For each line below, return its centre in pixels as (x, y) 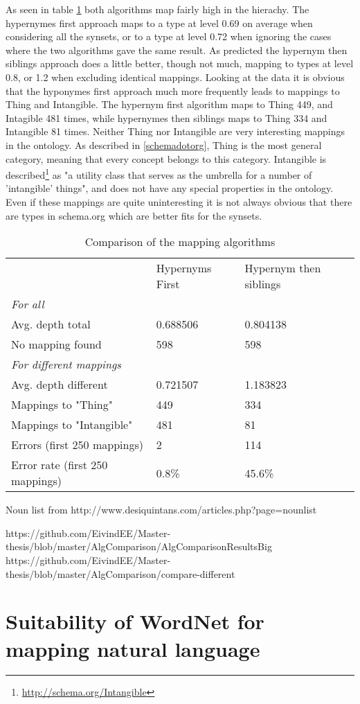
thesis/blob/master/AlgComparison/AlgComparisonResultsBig (139, 546)
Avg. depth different (60, 385)
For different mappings (66, 364)
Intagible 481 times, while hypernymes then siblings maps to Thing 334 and (166, 117)
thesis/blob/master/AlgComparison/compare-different (120, 573)
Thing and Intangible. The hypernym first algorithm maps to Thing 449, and (169, 104)
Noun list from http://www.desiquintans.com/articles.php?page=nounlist (161, 510)
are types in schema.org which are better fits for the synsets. (134, 215)
